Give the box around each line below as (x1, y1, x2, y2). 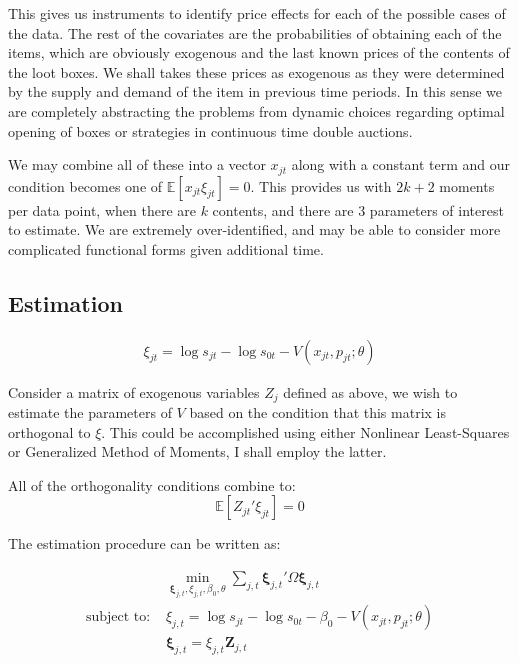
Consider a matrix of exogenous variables (8, 381, 260, 402)
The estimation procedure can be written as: (8, 533, 281, 554)
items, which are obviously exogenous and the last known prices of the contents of (8, 42, 510, 63)
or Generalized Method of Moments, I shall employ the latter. (8, 441, 387, 462)
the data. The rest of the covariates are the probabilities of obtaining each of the (8, 22, 502, 43)
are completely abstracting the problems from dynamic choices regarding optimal (8, 100, 505, 121)
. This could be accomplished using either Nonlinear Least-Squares (101, 421, 510, 442)
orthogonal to (8, 421, 91, 442)
